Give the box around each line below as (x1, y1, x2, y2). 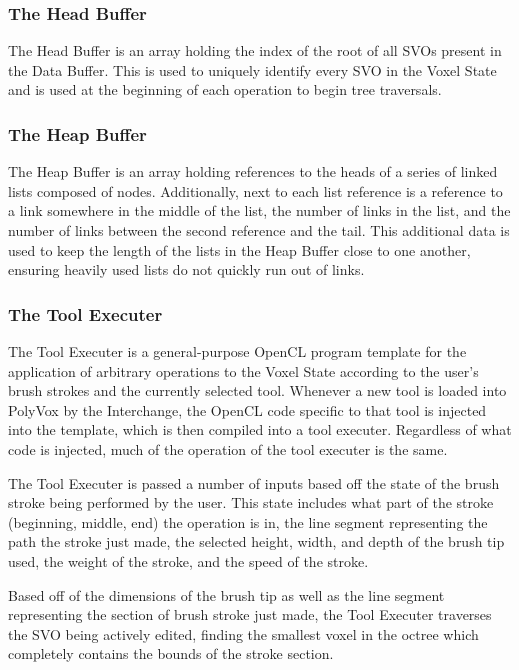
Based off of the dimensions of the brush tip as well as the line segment (8, 584, 445, 605)
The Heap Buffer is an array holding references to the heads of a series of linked (8, 161, 498, 182)
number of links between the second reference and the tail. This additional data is (8, 220, 510, 240)
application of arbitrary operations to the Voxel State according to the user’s (8, 360, 479, 381)
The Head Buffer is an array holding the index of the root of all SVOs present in (8, 40, 502, 61)
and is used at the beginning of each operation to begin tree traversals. (8, 79, 442, 100)
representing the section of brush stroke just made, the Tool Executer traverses (8, 604, 492, 625)
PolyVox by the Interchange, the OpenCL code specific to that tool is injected (8, 399, 487, 420)
